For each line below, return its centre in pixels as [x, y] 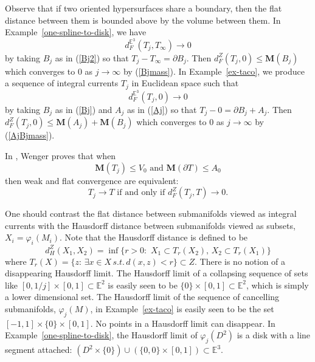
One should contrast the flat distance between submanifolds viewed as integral [151, 213]
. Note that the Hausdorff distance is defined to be [154, 237]
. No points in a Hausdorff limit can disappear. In [183, 323]
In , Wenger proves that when [61, 155]
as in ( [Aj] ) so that [162, 109]
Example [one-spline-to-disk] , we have [76, 32]
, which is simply [277, 285]
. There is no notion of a [240, 261]
